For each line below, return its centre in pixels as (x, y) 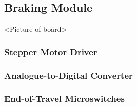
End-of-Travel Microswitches (64, 99)
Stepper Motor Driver (51, 51)
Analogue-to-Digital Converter (68, 75)
